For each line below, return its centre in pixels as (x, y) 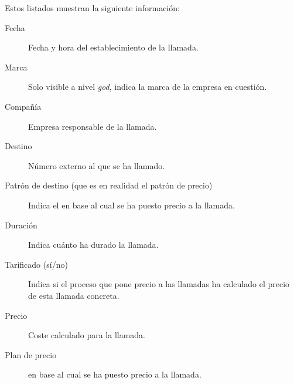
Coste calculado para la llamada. (87, 335)
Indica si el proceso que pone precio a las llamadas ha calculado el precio (159, 284)
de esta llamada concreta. (74, 295)
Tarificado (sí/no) (36, 264)
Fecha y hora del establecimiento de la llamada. (113, 47)
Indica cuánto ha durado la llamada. (93, 245)
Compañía (23, 106)
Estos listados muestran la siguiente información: (93, 8)
